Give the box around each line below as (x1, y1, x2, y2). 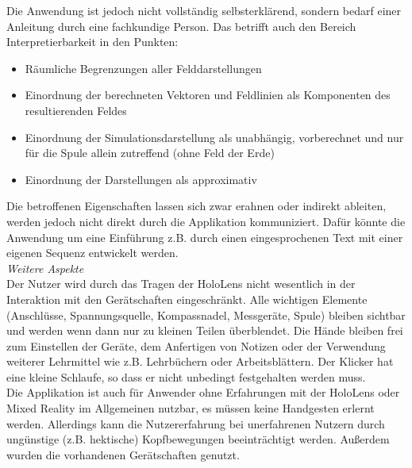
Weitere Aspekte (6, 259, 84, 276)
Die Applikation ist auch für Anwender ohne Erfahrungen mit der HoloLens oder (6, 384, 400, 401)
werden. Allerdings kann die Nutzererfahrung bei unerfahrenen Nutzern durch (6, 415, 385, 432)
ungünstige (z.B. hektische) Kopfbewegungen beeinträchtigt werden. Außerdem (6, 431, 390, 447)
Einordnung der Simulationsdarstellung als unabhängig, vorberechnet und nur (25, 129, 404, 145)
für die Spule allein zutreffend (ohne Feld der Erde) (25, 144, 275, 161)
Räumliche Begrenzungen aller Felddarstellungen (25, 59, 262, 76)
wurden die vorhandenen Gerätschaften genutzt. (6, 446, 240, 462)
